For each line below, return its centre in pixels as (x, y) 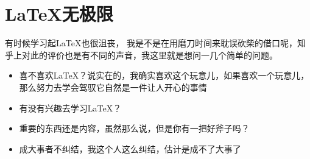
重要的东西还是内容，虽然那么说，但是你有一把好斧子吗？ (134, 128)
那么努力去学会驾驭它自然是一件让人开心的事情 (113, 87)
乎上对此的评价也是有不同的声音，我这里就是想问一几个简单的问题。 (141, 55)
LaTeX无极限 (59, 14)
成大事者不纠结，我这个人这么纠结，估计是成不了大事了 (130, 148)
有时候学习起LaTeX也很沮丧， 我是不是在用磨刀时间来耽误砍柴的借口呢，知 (156, 43)
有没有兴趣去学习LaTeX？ (70, 108)
